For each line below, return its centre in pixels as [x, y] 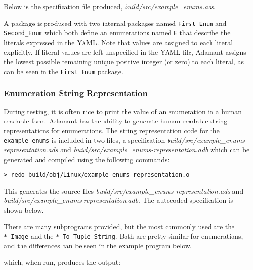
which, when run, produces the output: [62, 262]
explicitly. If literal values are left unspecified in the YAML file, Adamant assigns [125, 52]
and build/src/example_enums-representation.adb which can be [155, 149]
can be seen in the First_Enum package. [63, 71]
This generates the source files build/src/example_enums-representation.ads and [124, 190]
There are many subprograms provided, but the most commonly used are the [119, 226]
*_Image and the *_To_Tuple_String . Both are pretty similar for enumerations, [124, 236]
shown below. [24, 210]
